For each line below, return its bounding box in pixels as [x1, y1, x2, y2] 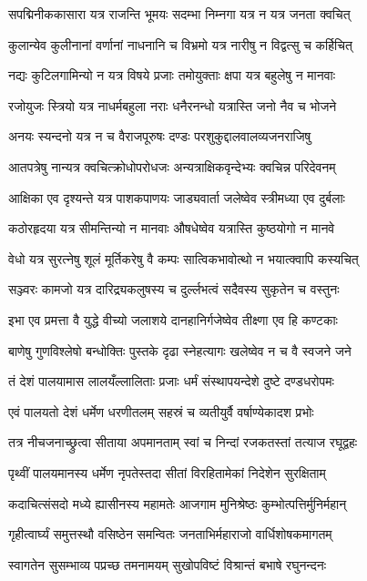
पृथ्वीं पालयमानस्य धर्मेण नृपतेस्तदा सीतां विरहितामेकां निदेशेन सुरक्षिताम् [8, 463, 326, 482]
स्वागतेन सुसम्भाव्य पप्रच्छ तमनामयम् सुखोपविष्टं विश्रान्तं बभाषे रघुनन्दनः [8, 555, 327, 574]
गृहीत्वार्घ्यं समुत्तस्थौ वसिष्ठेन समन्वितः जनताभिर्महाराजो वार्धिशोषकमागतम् [8, 525, 332, 544]
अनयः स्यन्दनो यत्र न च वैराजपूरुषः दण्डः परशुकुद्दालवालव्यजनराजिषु [8, 127, 311, 146]
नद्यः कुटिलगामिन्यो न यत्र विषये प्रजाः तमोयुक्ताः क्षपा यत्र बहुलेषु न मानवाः [8, 66, 336, 85]
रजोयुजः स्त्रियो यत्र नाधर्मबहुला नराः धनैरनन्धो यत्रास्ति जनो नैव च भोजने [8, 96, 337, 115]
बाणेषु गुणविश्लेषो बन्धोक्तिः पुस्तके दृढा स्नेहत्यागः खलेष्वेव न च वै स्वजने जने [8, 341, 352, 360]
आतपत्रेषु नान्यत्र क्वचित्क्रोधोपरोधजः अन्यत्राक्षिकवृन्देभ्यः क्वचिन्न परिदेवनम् [8, 157, 336, 176]
